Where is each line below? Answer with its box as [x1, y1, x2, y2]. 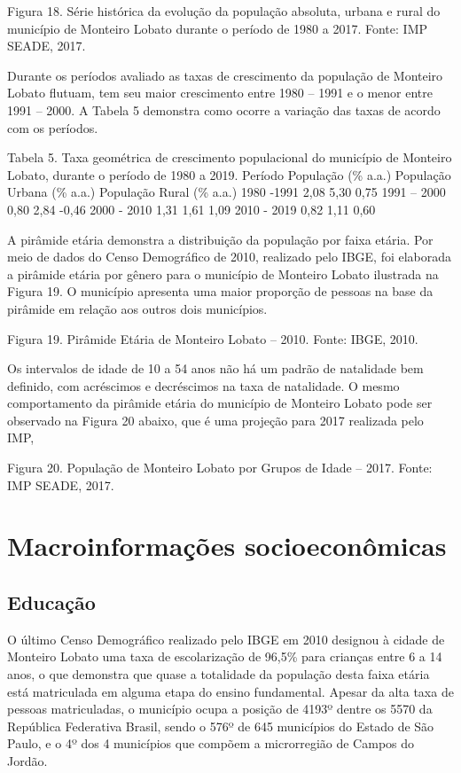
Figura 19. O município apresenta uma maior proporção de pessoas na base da [7, 282, 434, 301]
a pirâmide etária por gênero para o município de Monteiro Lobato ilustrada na [7, 264, 439, 283]
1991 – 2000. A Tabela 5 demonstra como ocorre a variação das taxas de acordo [7, 100, 441, 119]
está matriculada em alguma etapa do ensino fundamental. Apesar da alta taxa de [7, 682, 454, 700]
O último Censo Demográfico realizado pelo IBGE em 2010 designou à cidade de [7, 629, 445, 648]
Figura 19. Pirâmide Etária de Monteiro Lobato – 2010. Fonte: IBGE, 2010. [7, 329, 418, 347]
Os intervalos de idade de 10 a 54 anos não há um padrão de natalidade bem [7, 359, 424, 378]
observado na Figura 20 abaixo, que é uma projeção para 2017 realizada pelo [7, 410, 424, 429]
